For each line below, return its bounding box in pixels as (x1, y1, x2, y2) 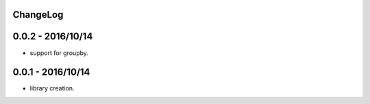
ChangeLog (12, 9, 64, 20)
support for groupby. (29, 48, 89, 57)
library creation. (29, 84, 75, 92)
